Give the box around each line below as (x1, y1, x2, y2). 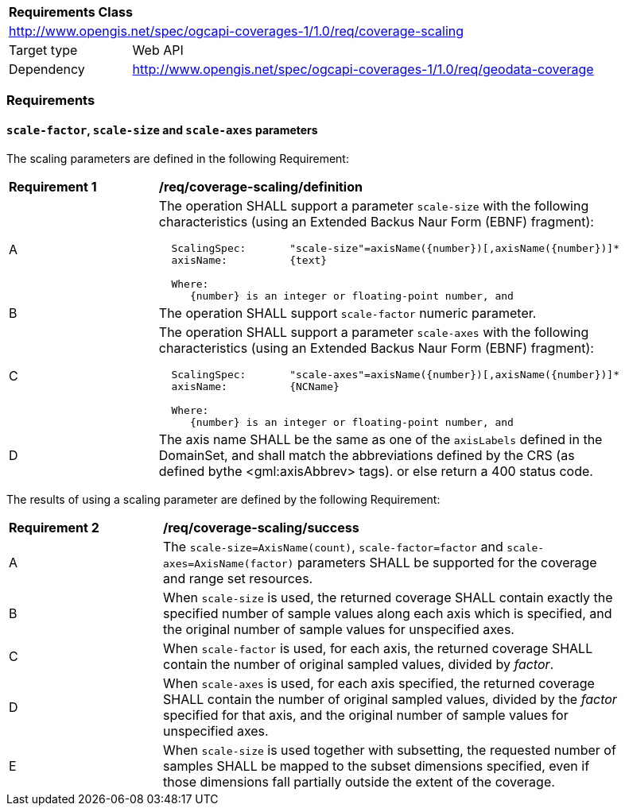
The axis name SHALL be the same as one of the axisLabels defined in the (158, 431, 603, 447)
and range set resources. (163, 570, 313, 586)
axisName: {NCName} (171, 380, 340, 392)
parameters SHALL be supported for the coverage (297, 554, 597, 570)
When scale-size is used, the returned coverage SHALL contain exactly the (163, 589, 613, 605)
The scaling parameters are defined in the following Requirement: (6, 151, 349, 165)
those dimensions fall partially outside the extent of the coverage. (163, 773, 555, 790)
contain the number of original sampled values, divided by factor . (163, 655, 554, 672)
